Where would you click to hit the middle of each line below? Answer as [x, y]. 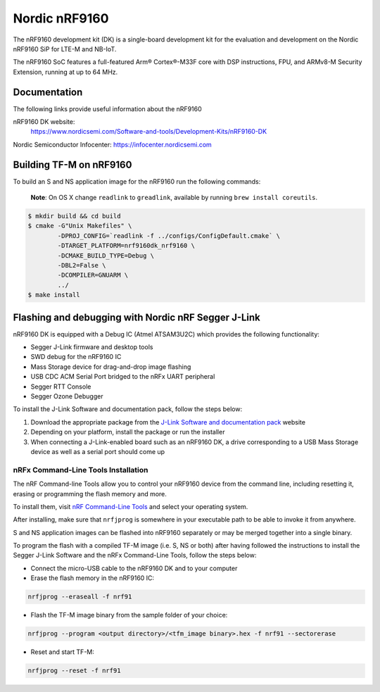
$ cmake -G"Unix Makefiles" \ [80, 226]
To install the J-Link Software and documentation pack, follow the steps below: [128, 409]
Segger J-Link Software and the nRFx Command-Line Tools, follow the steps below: [135, 555]
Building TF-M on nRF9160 [72, 164]
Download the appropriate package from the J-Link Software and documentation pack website [168, 422]
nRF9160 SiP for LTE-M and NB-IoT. [65, 49]
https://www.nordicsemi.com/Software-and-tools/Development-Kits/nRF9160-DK [149, 132]
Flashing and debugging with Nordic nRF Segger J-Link [137, 317]
